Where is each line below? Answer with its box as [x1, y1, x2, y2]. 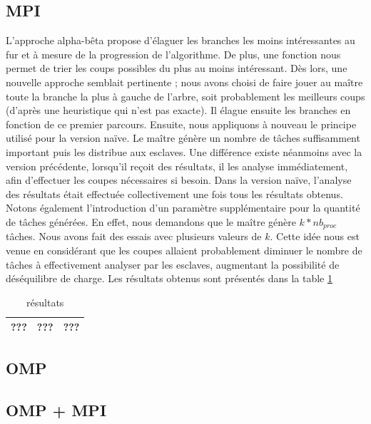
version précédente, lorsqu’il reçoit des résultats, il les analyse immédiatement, [6, 158, 348, 173]
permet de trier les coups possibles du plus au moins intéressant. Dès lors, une [6, 61, 347, 76]
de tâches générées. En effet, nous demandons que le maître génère [6, 214, 296, 229]
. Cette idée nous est [270, 229, 360, 244]
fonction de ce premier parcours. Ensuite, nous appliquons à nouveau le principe [6, 116, 357, 131]
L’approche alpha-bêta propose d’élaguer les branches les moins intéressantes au [6, 33, 355, 48]
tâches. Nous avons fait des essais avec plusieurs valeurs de [6, 229, 262, 244]
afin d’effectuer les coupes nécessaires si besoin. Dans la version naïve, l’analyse [6, 172, 352, 187]
